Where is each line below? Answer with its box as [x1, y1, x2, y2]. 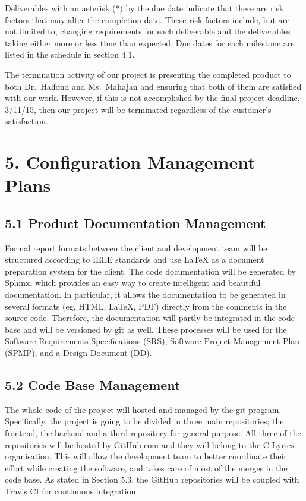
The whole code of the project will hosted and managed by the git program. [5, 403, 282, 415]
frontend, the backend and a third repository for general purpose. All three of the [5, 427, 301, 439]
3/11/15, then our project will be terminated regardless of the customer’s [5, 103, 272, 115]
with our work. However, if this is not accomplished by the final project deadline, [5, 92, 300, 104]
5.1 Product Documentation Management [5, 213, 266, 232]
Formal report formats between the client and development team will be [5, 241, 267, 254]
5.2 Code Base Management [5, 376, 181, 394]
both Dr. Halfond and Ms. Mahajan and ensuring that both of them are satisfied [5, 80, 302, 92]
